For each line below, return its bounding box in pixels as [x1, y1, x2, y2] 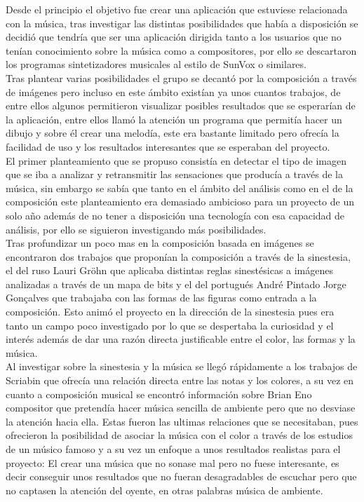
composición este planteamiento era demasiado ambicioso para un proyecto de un [6, 194, 354, 209]
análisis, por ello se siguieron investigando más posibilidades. [6, 222, 267, 236]
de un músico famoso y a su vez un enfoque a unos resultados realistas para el [6, 442, 341, 456]
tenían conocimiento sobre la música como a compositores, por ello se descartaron [6, 43, 357, 57]
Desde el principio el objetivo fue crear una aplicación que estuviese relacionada [6, 2, 348, 16]
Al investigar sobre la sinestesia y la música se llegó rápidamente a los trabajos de [6, 359, 358, 374]
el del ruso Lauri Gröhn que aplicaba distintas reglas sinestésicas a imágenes [6, 263, 334, 278]
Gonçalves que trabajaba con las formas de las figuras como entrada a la [6, 290, 317, 305]
